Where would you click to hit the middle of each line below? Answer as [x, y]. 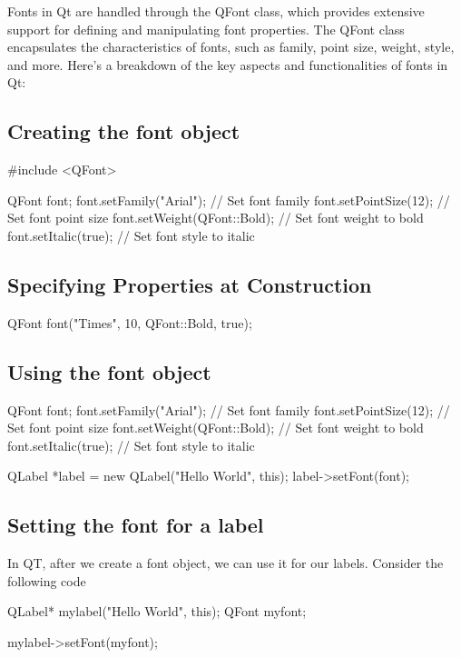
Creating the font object [124, 131]
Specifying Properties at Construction [190, 284]
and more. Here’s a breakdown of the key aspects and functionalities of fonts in [228, 64]
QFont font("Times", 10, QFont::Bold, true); [130, 322]
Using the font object [109, 371]
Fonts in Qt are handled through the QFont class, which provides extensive [216, 11]
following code [47, 580]
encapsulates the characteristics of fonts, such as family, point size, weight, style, [231, 47]
